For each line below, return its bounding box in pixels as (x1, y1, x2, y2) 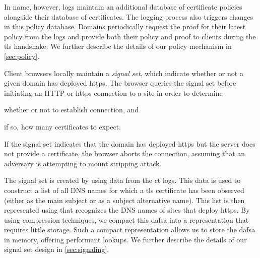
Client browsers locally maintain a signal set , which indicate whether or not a (4, 68, 243, 78)
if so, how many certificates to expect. (4, 121, 121, 132)
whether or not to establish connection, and (4, 104, 139, 115)
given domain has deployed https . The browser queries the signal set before (4, 78, 236, 88)
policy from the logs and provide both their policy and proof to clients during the (4, 31, 256, 41)
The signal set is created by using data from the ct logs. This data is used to (4, 175, 241, 185)
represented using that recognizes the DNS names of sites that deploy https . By (4, 205, 250, 215)
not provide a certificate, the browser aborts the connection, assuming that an (4, 148, 245, 159)
